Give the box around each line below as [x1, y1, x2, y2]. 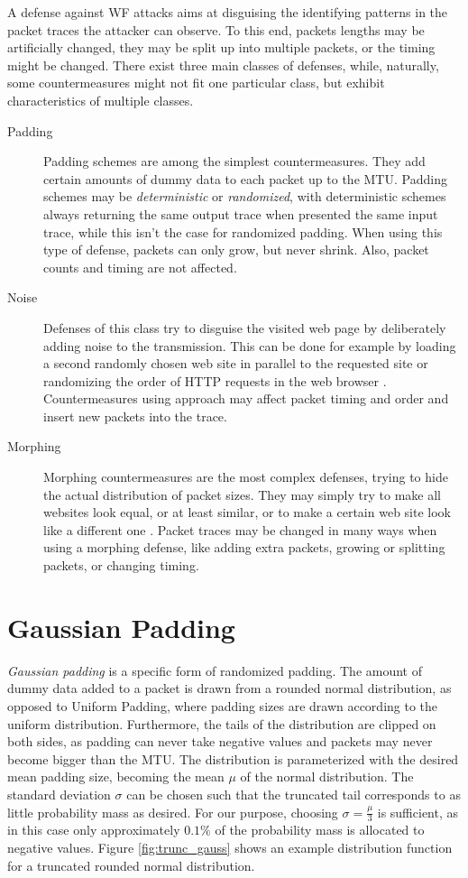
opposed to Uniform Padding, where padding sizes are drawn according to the [7, 696, 438, 715]
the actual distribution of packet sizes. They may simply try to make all [43, 485, 441, 504]
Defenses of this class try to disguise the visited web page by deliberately [43, 318, 446, 337]
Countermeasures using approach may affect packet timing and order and [43, 389, 449, 408]
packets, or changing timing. [43, 556, 199, 575]
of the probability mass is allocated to [215, 820, 425, 839]
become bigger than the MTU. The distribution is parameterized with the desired [7, 749, 459, 768]
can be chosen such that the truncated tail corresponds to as [126, 784, 461, 803]
